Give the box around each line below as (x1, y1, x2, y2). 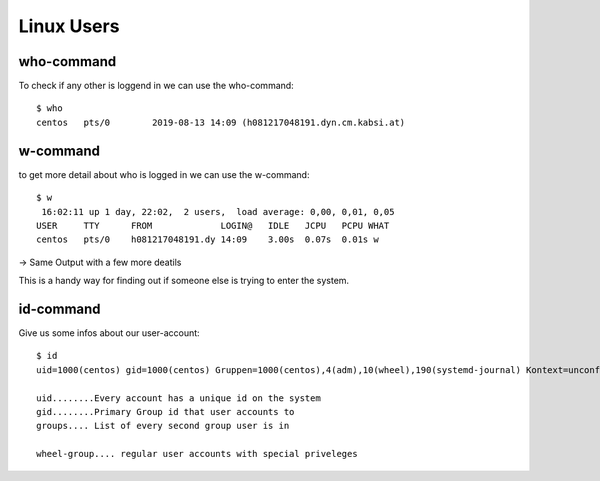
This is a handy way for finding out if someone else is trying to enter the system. (18, 275, 350, 287)
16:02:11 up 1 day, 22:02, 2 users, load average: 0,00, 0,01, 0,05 (41, 206, 395, 217)
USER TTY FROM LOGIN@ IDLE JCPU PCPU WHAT (36, 220, 390, 231)
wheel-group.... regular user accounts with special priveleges (36, 448, 359, 460)
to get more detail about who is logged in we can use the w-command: (18, 168, 310, 180)
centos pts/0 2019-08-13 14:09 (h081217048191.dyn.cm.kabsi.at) (36, 116, 406, 128)
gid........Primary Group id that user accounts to (36, 406, 295, 417)
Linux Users (18, 15, 120, 37)
